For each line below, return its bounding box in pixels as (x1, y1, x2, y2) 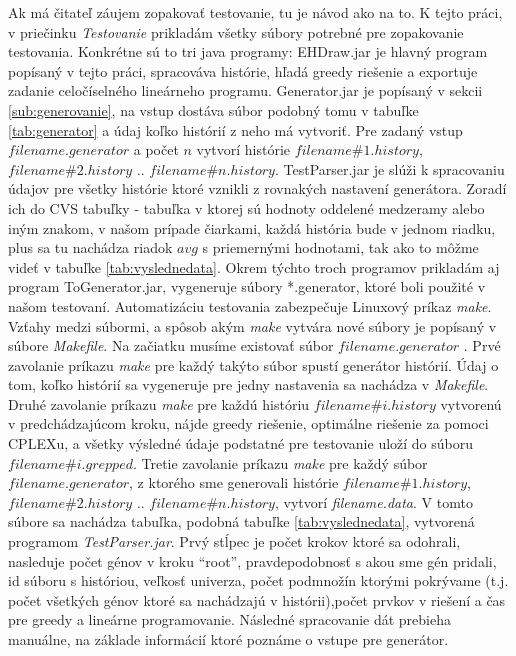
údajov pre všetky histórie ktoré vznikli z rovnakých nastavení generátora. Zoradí (8, 178, 507, 199)
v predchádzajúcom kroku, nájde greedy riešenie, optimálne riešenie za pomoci (8, 413, 489, 434)
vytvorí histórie (196, 139, 291, 160)
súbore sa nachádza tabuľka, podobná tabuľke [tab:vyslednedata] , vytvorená (8, 511, 475, 532)
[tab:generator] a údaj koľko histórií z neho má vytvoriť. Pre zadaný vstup (8, 119, 463, 140)
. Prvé (463, 335, 501, 356)
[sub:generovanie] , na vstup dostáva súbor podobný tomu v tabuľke (8, 99, 419, 120)
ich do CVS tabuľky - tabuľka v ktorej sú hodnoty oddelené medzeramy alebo (8, 197, 485, 218)
